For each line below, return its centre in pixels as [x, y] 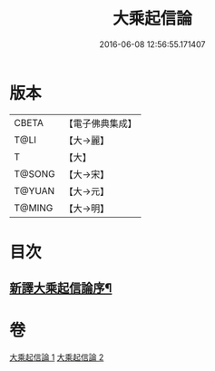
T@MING [34, 208]
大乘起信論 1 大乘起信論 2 [57, 357]
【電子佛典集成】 [101, 123]
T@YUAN [34, 190]
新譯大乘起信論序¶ [61, 288]
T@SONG [35, 173]
